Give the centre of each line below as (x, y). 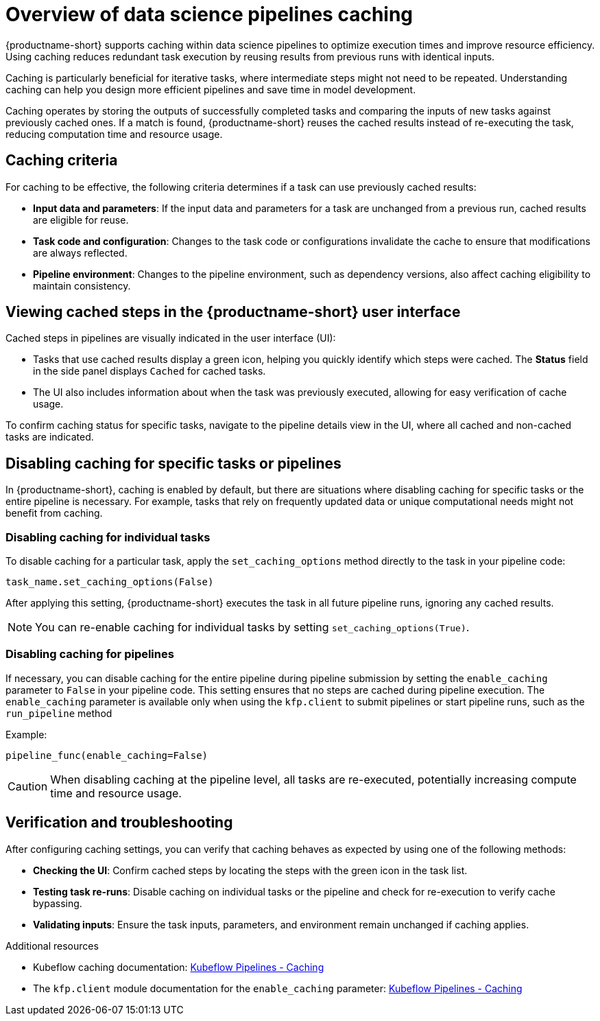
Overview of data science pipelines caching (209, 14)
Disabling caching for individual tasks (108, 537)
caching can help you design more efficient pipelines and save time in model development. (211, 89)
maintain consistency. (82, 285)
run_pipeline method (59, 713)
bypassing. (58, 903)
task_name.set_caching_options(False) (110, 582)
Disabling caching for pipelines (90, 654)
